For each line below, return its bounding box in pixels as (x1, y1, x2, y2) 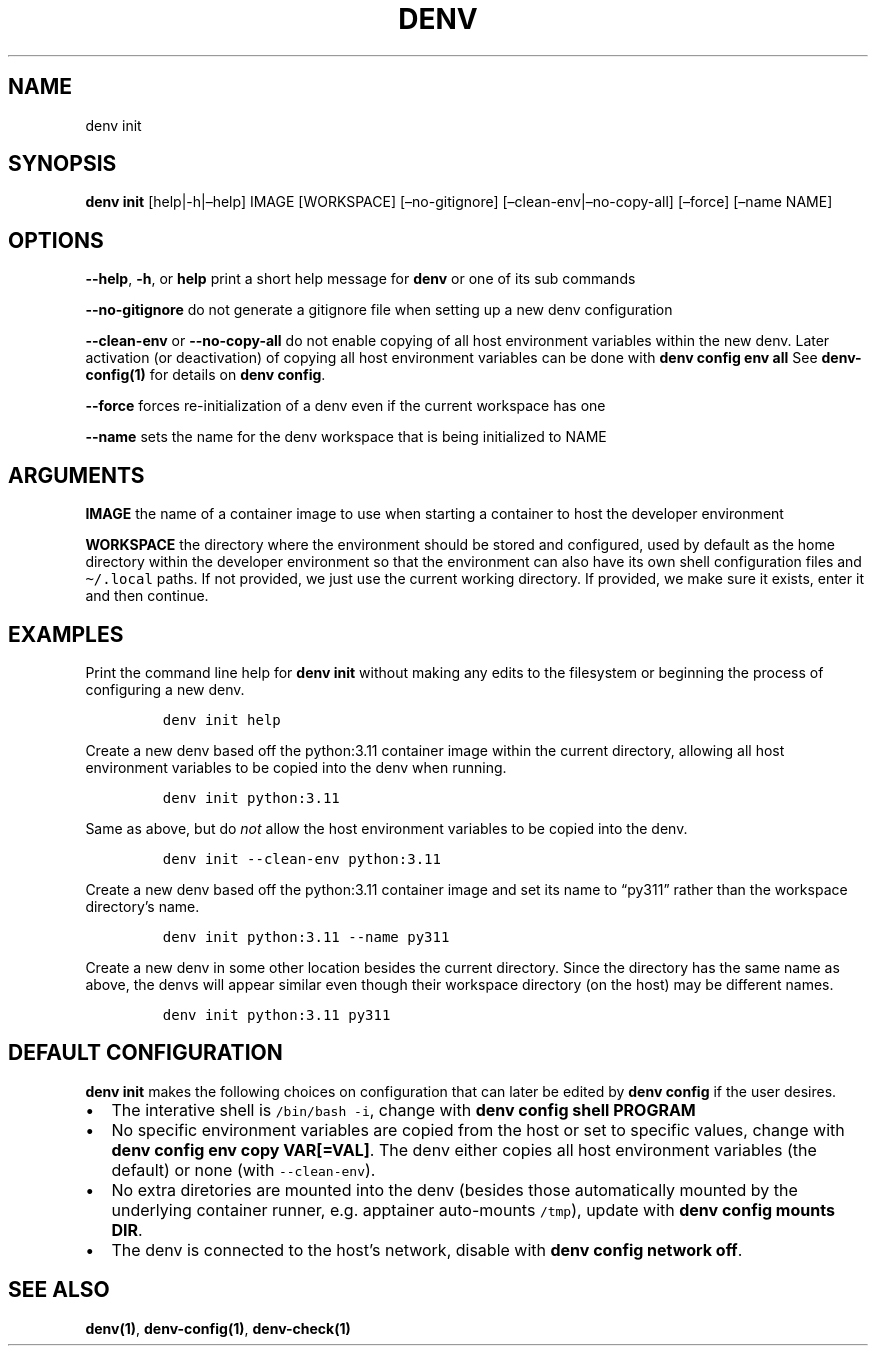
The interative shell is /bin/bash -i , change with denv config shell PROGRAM (111, 1099, 696, 1120)
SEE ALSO (8, 1277, 110, 1303)
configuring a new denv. (85, 680, 245, 698)
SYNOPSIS (8, 151, 117, 177)
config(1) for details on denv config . (85, 366, 326, 384)
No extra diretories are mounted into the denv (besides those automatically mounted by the (111, 1179, 798, 1200)
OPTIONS (8, 227, 104, 253)
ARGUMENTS (8, 462, 145, 488)
